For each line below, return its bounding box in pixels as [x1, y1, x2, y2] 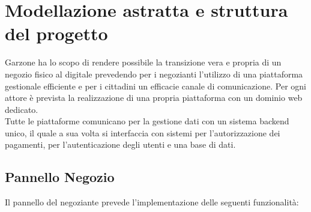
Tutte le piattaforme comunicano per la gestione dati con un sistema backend [5, 115, 289, 127]
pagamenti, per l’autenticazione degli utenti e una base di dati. [5, 138, 236, 151]
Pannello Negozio [5, 168, 115, 186]
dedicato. [5, 103, 38, 115]
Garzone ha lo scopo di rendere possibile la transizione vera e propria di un [5, 56, 282, 68]
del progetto [5, 21, 108, 46]
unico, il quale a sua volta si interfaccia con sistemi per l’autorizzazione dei [5, 126, 280, 139]
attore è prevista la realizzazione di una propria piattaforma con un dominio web [5, 91, 303, 104]
